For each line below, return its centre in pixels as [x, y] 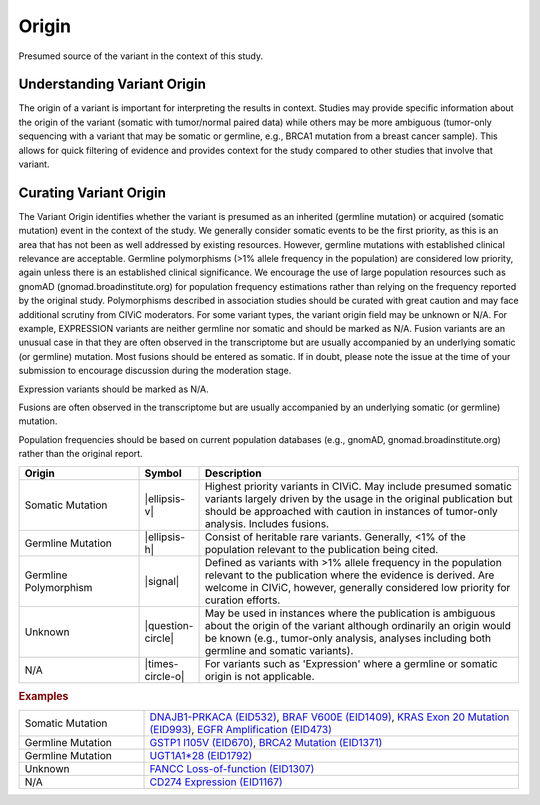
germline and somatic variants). [279, 650]
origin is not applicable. [259, 676]
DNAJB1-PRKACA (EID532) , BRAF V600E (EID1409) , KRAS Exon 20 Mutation [329, 717]
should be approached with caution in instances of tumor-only [351, 511]
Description [233, 473]
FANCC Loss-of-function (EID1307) [232, 769]
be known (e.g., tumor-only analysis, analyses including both [348, 638]
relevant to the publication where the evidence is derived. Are [349, 575]
